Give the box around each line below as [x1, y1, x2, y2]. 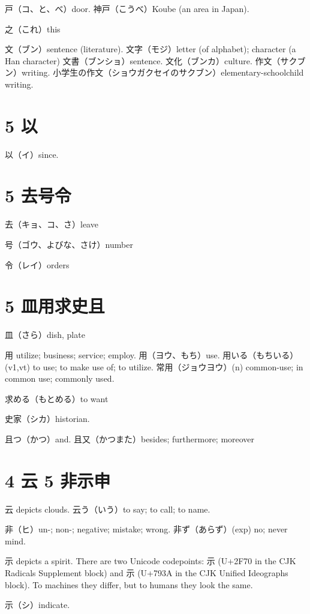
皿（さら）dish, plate [5, 328, 85, 341]
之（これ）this [5, 22, 61, 35]
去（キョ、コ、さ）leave [5, 218, 98, 230]
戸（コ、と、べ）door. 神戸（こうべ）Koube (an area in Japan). [5, 2, 249, 14]
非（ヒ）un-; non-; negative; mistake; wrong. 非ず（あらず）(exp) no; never [5, 523, 288, 535]
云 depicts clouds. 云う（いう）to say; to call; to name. [5, 502, 210, 515]
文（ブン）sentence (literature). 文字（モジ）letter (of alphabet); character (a [5, 43, 296, 55]
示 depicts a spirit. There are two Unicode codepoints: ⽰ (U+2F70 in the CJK [5, 555, 296, 567]
